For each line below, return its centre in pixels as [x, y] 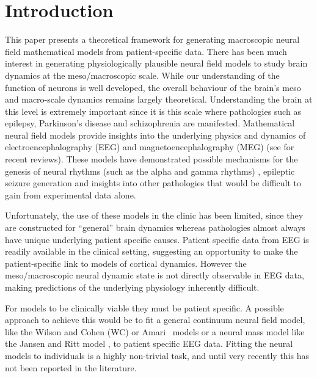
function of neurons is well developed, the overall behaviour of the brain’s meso [153, 87]
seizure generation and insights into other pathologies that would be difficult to [153, 183]
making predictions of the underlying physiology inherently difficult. [132, 287]
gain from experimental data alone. [71, 194]
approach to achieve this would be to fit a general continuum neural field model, [155, 320]
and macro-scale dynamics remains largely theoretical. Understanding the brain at [159, 99]
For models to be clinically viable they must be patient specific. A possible [144, 307]
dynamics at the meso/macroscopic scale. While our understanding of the [142, 75]
